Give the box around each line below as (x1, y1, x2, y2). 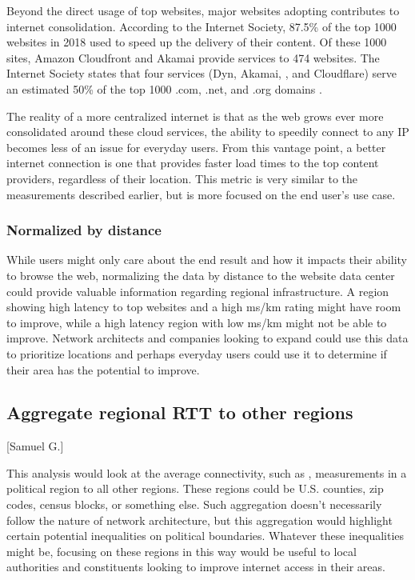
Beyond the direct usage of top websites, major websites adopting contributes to (6, 2, 400, 18)
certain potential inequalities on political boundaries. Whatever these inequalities (6, 527, 405, 544)
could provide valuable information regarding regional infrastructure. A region (6, 282, 389, 299)
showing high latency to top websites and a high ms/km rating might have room (6, 298, 401, 315)
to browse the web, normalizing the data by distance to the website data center (6, 266, 395, 283)
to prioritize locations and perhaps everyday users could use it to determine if (6, 345, 387, 362)
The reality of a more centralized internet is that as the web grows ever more (6, 107, 384, 124)
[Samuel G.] (6, 438, 64, 454)
